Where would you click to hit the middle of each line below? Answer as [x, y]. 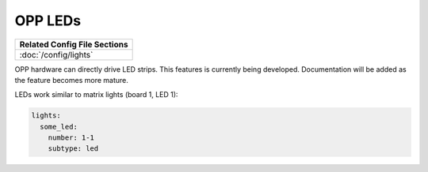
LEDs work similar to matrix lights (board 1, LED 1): [96, 95]
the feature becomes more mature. [71, 80]
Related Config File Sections [74, 44]
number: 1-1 [71, 138]
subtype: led [73, 149]
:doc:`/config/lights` [56, 54]
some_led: [59, 127]
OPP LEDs [48, 21]
